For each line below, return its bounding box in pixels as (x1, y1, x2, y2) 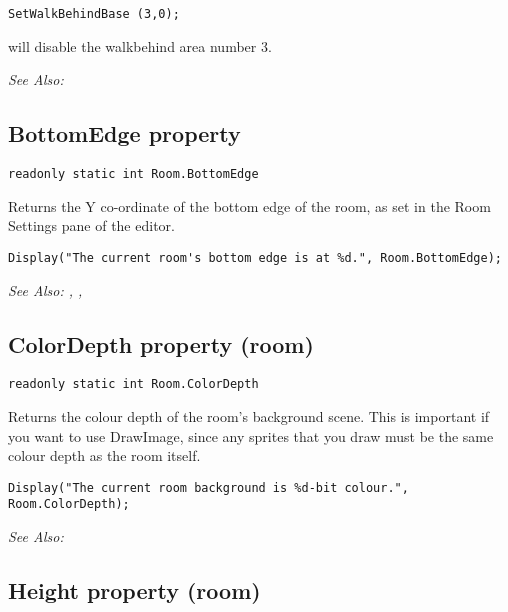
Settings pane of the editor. (8, 215, 175, 236)
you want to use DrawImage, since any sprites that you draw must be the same (8, 425, 494, 446)
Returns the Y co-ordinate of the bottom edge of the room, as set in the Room (8, 195, 491, 216)
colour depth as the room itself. (8, 445, 201, 466)
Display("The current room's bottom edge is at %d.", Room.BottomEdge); (8, 250, 502, 265)
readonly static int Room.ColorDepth (8, 377, 259, 392)
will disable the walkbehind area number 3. (8, 35, 272, 56)
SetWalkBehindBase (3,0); (8, 7, 180, 21)
